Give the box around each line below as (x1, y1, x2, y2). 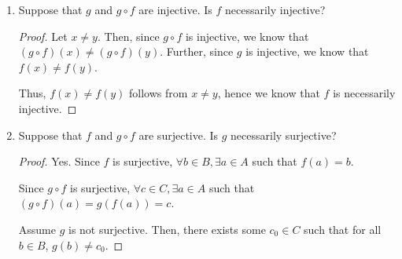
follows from (129, 85, 188, 101)
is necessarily (333, 85, 396, 101)
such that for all (304, 221, 382, 237)
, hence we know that (217, 85, 320, 101)
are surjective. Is (138, 126, 219, 143)
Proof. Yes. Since (18, 153, 100, 170)
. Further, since (160, 43, 234, 60)
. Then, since (97, 27, 160, 44)
